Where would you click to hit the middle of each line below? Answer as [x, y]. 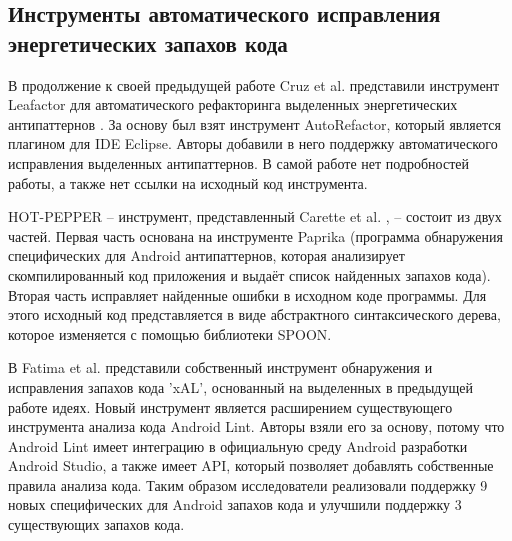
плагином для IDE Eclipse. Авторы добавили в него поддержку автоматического [253, 143]
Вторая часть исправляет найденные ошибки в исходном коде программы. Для [247, 294]
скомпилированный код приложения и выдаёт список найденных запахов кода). [249, 274]
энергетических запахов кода [148, 42]
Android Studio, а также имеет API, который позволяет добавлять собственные [251, 465]
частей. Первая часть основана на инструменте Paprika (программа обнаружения [255, 235]
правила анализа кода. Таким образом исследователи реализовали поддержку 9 [248, 484]
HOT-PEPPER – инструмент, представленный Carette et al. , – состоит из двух [255, 216]
